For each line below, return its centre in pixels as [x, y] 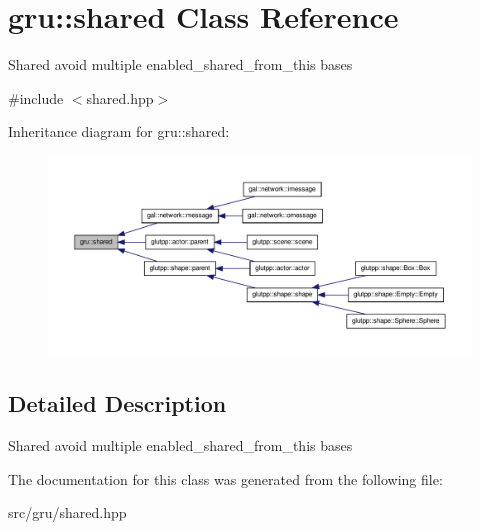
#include [36, 97]
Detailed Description [117, 403]
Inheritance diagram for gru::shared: [119, 131]
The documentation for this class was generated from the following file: [225, 478]
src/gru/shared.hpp [67, 512]
